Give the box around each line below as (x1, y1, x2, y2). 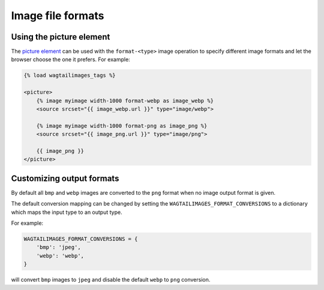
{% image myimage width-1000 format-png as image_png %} (36, 122, 208, 129)
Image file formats (11, 9, 104, 22)
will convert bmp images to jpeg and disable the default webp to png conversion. (11, 276, 211, 283)
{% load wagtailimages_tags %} (23, 72, 116, 79)
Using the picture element (11, 32, 110, 42)
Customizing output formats (11, 173, 119, 183)
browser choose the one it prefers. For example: (11, 56, 130, 63)
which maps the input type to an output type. (11, 209, 122, 216)
